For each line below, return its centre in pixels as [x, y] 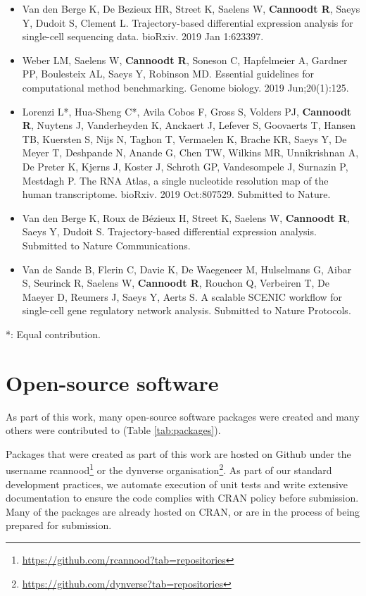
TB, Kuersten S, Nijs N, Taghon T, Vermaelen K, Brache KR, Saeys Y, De [184, 138]
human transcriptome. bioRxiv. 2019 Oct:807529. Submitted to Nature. [176, 194]
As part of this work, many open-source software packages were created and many [183, 416]
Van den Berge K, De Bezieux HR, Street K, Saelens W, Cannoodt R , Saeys [191, 8]
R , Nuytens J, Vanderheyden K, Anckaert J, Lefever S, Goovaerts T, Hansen [189, 125]
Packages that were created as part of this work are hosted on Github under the [178, 453]
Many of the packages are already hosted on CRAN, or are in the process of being [183, 511]
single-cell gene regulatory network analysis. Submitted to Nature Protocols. [187, 310]
